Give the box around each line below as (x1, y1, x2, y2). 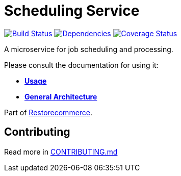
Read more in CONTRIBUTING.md (4, 147, 118, 156)
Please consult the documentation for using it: (4, 60, 159, 69)
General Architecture (24, 92, 97, 101)
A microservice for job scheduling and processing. (4, 44, 173, 54)
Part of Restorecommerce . (4, 108, 93, 117)
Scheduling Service (4, 2, 140, 19)
